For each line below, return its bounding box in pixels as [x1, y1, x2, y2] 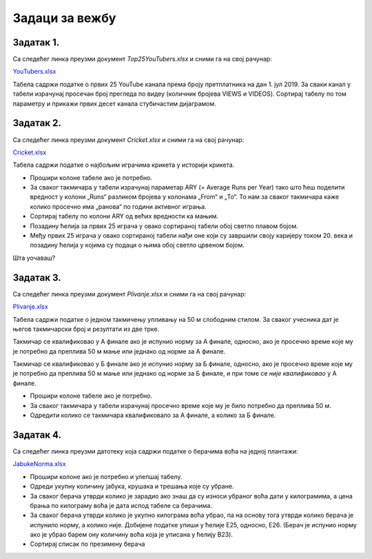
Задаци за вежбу [12, 10, 116, 26]
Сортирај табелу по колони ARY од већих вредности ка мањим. [30, 212, 219, 221]
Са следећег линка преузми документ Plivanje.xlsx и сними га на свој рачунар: [12, 289, 247, 298]
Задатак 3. [12, 272, 61, 283]
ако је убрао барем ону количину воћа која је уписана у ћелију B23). [30, 531, 234, 539]
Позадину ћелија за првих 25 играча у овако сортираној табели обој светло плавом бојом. [30, 221, 299, 230]
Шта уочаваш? [12, 254, 56, 262]
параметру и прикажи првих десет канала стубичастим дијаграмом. [12, 99, 216, 108]
